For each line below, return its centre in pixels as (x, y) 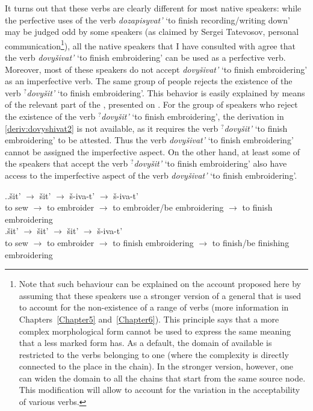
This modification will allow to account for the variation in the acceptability (160, 390)
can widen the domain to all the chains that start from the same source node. (162, 378)
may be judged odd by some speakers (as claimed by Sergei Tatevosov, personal (152, 32)
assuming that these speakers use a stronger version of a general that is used (160, 295)
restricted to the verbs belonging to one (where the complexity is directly (154, 354)
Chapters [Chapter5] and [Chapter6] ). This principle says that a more (149, 319)
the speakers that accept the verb (67, 163)
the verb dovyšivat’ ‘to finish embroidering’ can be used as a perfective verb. (145, 57)
